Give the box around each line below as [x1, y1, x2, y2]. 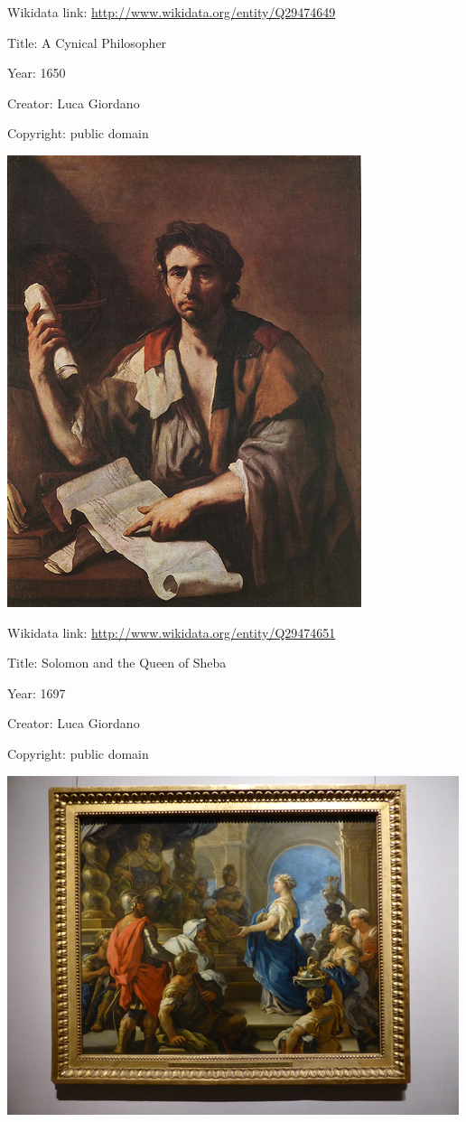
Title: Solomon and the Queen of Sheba [7, 653, 227, 672]
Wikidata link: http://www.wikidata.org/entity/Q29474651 [7, 622, 336, 641]
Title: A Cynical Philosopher [7, 33, 167, 51]
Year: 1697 [7, 683, 66, 702]
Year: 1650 [7, 63, 66, 82]
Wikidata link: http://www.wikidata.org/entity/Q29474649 [7, 3, 336, 21]
